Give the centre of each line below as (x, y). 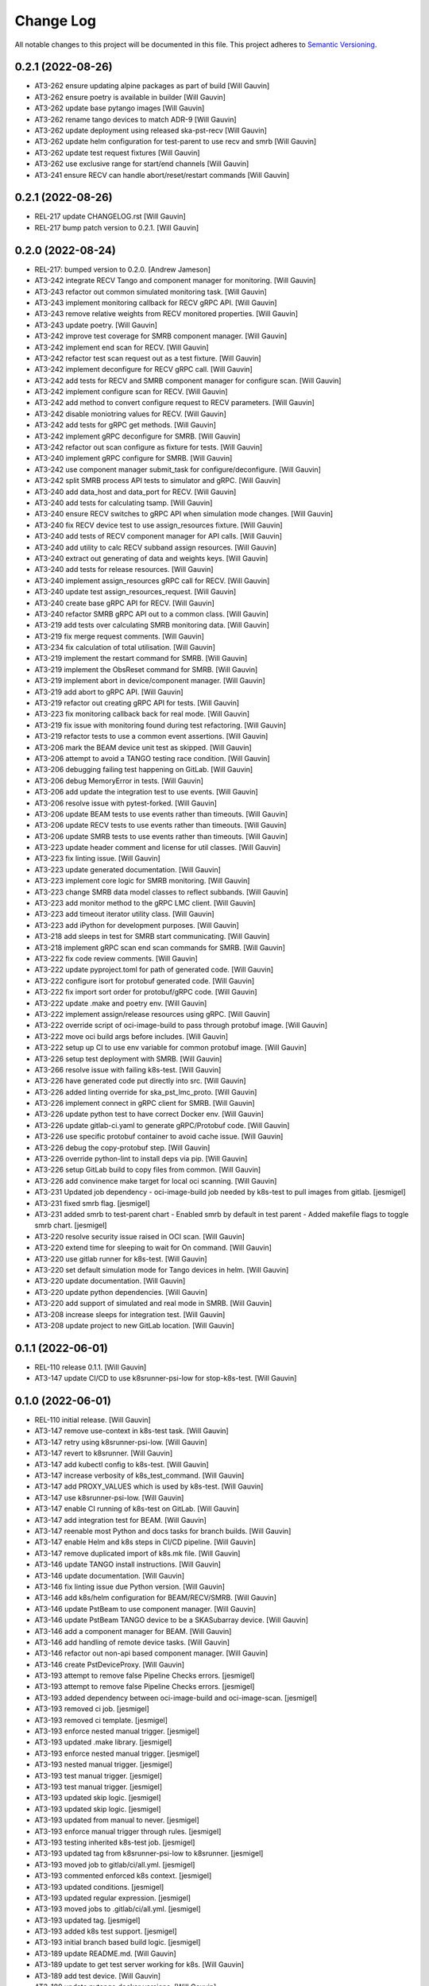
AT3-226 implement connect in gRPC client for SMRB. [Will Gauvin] (145, 1103)
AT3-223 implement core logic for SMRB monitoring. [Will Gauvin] (142, 881)
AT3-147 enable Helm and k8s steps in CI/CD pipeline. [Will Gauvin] (145, 1542)
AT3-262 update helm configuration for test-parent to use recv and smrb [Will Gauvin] (176, 141)
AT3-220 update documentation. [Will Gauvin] (110, 1281)
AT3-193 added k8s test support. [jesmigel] (106, 1931)
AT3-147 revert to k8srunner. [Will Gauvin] (104, 1453)
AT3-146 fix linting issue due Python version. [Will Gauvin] (130, 1586)
